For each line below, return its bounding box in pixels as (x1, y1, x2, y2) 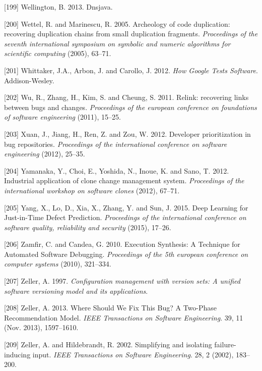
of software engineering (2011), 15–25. (4, 112, 121, 122)
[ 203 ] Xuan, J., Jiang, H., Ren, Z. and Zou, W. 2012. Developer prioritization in (4, 128, 251, 139)
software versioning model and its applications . (4, 285, 148, 296)
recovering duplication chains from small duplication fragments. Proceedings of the (4, 28, 258, 39)
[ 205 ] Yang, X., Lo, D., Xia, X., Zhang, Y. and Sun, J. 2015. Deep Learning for (4, 202, 248, 213)
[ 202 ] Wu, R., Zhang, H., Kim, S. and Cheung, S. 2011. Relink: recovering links (4, 92, 249, 102)
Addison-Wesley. (4, 75, 54, 85)
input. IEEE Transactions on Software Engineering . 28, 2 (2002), (32, 349, 234, 359)
